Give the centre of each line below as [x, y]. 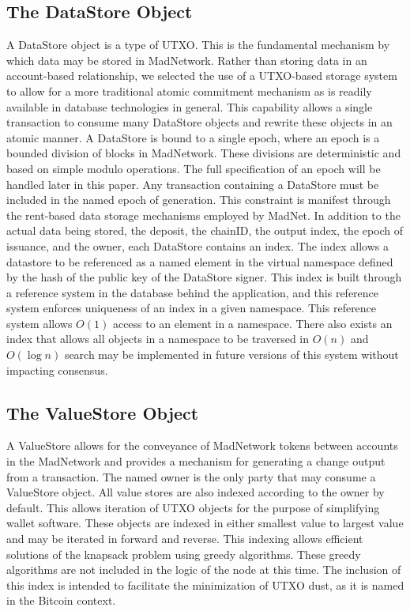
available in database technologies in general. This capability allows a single [190, 106]
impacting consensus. [57, 370]
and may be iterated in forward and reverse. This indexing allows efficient [185, 539]
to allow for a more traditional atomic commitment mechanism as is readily [189, 91]
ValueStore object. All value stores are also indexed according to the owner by [196, 492]
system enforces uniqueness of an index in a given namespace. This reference [192, 308]
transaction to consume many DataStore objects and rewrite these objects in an [199, 122]
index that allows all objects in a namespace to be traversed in [158, 339]
